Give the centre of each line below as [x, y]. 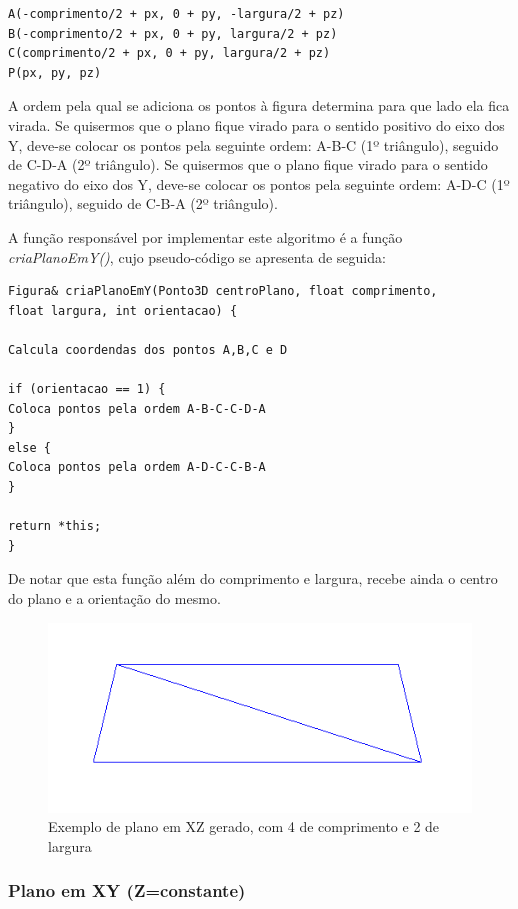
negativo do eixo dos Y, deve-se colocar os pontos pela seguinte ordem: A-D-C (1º [259, 183]
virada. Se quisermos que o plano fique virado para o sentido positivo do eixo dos [256, 124]
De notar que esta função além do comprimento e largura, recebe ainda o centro [253, 578]
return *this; [55, 526]
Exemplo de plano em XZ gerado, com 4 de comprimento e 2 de [244, 826]
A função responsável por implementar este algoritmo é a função [205, 236]
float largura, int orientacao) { [123, 310]
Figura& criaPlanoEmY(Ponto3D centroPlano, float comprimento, [223, 291]
